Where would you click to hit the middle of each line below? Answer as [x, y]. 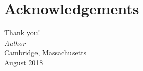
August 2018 [24, 62]
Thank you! [22, 33]
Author [15, 42]
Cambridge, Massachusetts [45, 52]
